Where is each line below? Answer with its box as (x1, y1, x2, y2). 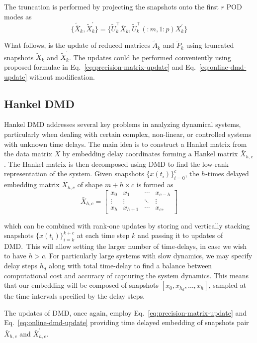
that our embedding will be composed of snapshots (4, 280, 159, 290)
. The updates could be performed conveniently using (69, 52, 231, 62)
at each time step (77, 230, 130, 240)
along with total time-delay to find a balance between (49, 260, 212, 271)
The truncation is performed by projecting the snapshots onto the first (4, 1, 219, 11)
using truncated (186, 40, 234, 50)
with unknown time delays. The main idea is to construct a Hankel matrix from (4, 138, 247, 149)
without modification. (29, 71, 95, 82)
